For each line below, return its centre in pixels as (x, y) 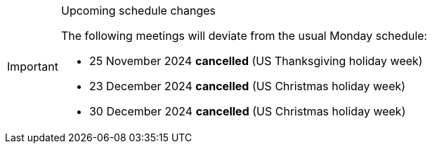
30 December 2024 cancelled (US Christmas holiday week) (247, 111)
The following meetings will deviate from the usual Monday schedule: (244, 36)
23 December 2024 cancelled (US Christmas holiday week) (247, 86)
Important (33, 66)
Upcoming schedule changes (138, 10)
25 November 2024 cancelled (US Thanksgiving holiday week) (256, 61)
